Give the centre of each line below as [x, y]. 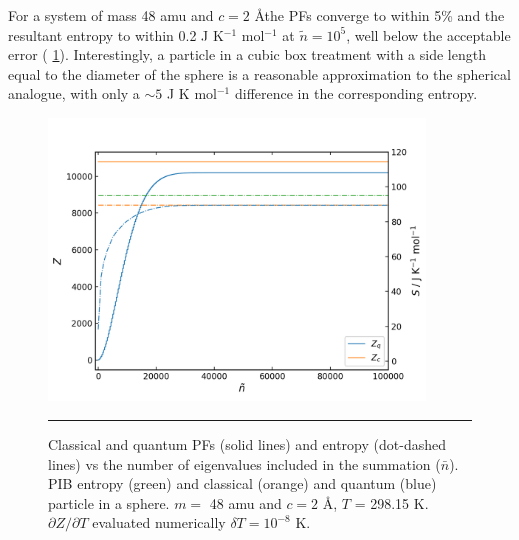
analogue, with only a [74, 93]
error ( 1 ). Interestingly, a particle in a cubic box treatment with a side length [247, 54]
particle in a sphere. [109, 502]
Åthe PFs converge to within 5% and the [379, 15]
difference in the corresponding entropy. [356, 93]
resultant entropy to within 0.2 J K [116, 34]
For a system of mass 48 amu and [111, 15]
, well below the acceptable [428, 34]
